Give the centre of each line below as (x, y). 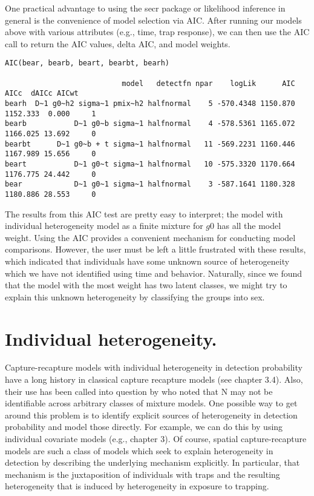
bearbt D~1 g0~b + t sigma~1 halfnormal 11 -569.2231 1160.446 (150, 144)
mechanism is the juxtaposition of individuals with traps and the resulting (142, 474)
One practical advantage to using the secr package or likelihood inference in (145, 8)
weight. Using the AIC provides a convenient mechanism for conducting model (150, 237)
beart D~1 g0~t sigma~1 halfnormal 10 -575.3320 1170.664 (150, 164)
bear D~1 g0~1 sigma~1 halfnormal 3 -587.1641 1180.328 (150, 184)
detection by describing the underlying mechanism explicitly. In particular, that (152, 462)
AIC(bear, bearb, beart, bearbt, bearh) (87, 63)
